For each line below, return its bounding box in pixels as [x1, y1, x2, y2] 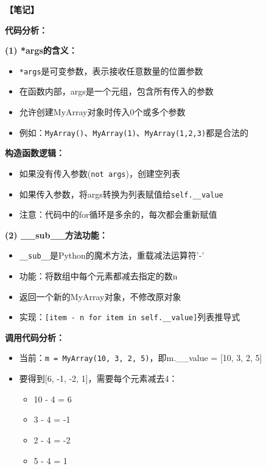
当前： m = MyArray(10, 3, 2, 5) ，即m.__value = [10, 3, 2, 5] [19, 351, 262, 364]
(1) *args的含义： [5, 44, 77, 57]
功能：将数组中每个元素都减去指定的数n [19, 270, 178, 282]
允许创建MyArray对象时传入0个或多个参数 [19, 106, 186, 118]
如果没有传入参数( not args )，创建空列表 [19, 166, 180, 179]
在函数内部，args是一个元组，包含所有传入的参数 [19, 85, 214, 98]
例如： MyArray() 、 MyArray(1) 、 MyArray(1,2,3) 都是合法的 [19, 126, 249, 138]
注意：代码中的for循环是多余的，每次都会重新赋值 [19, 208, 217, 221]
